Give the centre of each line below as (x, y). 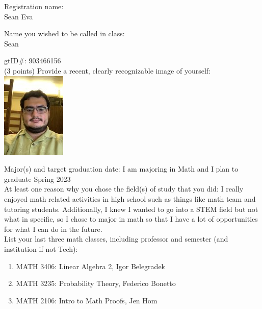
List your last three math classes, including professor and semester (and (116, 239)
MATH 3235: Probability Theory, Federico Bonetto (96, 283)
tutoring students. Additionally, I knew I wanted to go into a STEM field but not (131, 209)
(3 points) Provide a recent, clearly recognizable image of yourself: (107, 70)
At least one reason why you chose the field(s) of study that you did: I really (124, 189)
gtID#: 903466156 (33, 61)
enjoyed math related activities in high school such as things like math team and (130, 198)
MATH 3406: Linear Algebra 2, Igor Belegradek (91, 266)
